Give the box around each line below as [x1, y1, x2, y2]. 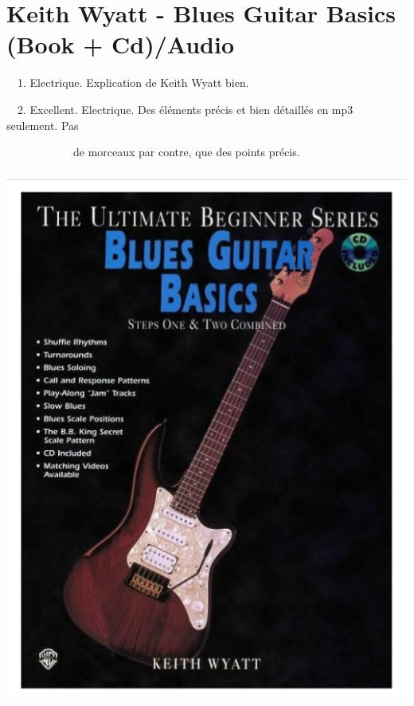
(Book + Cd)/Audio [6, 28, 235, 61]
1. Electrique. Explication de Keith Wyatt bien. [17, 74, 249, 91]
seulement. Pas [6, 116, 79, 133]
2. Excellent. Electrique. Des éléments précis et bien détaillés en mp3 [17, 100, 353, 117]
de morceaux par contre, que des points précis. [72, 143, 300, 160]
